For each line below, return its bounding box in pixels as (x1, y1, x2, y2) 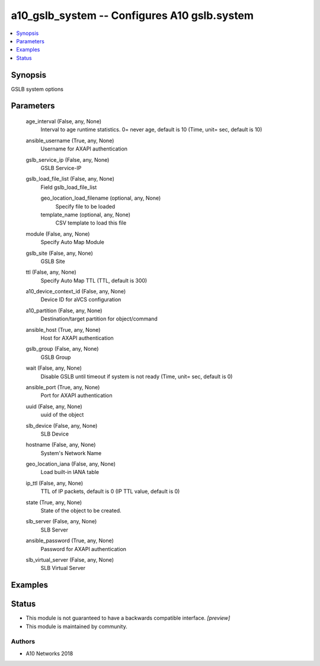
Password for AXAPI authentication (40, 545, 127, 552)
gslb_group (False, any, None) (25, 345, 99, 353)
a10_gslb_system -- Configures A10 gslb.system (11, 9, 254, 22)
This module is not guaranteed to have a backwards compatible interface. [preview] (25, 614, 231, 622)
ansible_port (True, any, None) (25, 383, 100, 390)
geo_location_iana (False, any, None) (25, 460, 116, 468)
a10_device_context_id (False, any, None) (25, 288, 126, 295)
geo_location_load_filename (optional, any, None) (40, 194, 161, 201)
